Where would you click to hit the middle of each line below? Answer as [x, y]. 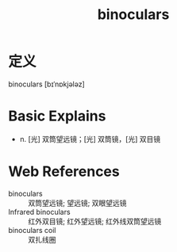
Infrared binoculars [39, 212]
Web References [64, 172]
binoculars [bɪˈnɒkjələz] [46, 84]
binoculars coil [32, 230]
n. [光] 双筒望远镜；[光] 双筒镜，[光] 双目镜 [90, 139]
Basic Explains [57, 116]
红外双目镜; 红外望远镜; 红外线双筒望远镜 [95, 221]
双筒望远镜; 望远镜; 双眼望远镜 [77, 203]
